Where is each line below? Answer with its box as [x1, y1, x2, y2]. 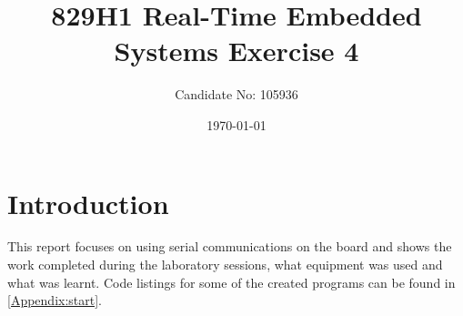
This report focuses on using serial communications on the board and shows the [7, 237, 452, 256]
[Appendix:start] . [7, 291, 103, 310]
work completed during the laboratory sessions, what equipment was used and [7, 255, 443, 274]
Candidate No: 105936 [175, 85, 298, 104]
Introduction [7, 184, 169, 221]
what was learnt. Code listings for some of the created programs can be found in [7, 272, 456, 291]
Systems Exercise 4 [114, 32, 359, 69]
